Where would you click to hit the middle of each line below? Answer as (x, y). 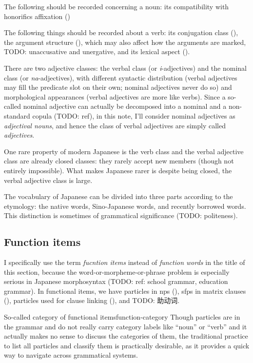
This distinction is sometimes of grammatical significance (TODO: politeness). (121, 215)
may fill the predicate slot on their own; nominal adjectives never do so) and (118, 87)
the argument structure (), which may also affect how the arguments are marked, (125, 42)
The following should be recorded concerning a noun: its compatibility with (117, 6)
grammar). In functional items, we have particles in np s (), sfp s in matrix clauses (125, 291)
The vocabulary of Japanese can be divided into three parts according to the (118, 196)
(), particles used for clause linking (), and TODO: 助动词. (92, 300)
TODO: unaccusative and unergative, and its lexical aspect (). (97, 51)
